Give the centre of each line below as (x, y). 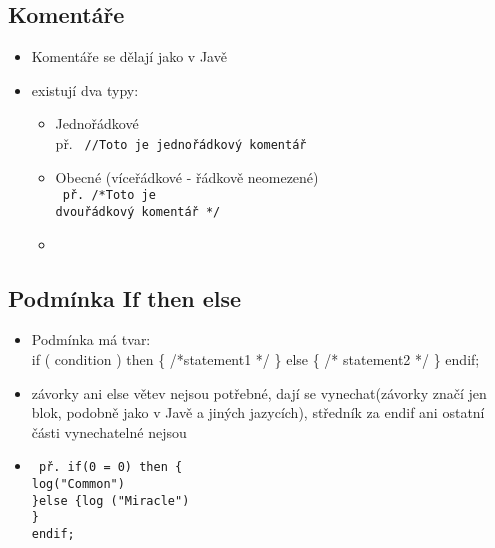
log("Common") (78, 483)
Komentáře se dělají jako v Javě (129, 56)
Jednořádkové (97, 123)
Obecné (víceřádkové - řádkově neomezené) (187, 176)
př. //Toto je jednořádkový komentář (181, 142)
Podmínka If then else (125, 297)
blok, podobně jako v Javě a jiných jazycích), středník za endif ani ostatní (258, 412)
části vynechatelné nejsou (109, 431)
